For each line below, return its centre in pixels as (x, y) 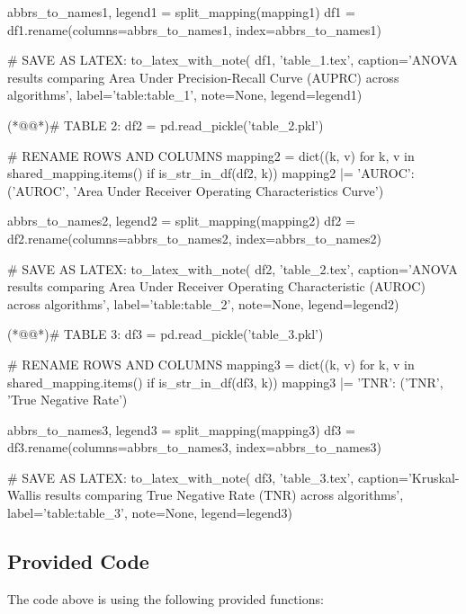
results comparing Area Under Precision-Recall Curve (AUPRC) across (203, 77)
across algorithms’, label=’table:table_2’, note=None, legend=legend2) (203, 303)
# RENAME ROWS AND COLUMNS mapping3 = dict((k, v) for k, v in (211, 364)
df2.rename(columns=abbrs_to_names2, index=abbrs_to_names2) (194, 238)
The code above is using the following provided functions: (166, 598)
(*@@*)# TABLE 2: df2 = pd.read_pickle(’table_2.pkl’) (166, 125)
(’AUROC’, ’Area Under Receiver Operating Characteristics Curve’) (196, 190)
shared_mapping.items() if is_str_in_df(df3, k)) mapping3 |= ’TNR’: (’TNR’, (225, 382)
